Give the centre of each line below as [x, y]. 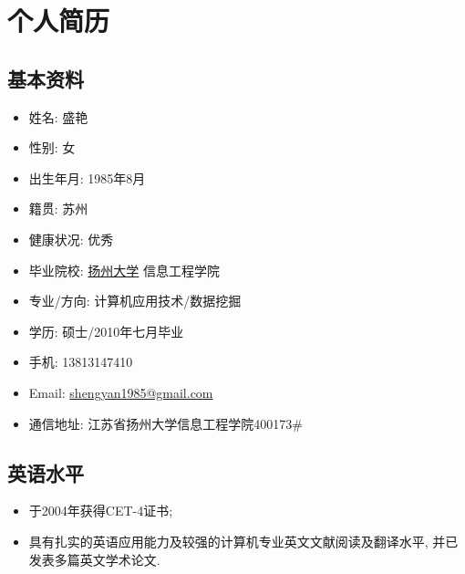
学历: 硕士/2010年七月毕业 [106, 331]
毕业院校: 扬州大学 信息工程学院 [124, 270]
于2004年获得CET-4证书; [101, 511]
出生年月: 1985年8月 [87, 177]
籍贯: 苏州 [58, 209]
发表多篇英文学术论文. [94, 559]
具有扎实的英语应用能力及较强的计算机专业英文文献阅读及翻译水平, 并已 [243, 541]
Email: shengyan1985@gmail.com [121, 392]
